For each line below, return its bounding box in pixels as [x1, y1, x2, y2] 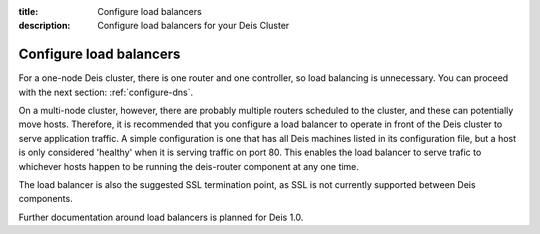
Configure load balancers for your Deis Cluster [97, 20, 290, 32]
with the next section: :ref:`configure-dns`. [18, 86, 194, 98]
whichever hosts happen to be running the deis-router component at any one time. [18, 160, 360, 172]
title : [18, 6, 39, 17]
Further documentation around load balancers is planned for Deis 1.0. [18, 211, 304, 223]
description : [18, 20, 71, 32]
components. [18, 193, 74, 205]
